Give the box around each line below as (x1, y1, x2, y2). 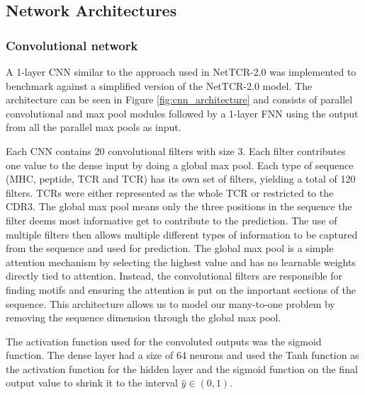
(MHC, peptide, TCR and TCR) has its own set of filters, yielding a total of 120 (6, 171, 356, 186)
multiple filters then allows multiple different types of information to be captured (6, 227, 358, 241)
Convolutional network (6, 36, 138, 54)
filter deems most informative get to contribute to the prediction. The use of (6, 212, 337, 227)
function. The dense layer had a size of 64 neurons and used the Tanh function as (6, 348, 359, 362)
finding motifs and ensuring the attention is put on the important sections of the (6, 282, 356, 297)
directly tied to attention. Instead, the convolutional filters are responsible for (6, 268, 342, 283)
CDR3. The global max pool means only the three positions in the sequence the (6, 199, 352, 214)
